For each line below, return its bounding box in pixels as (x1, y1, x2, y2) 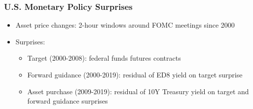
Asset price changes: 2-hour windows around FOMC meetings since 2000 (15, 20, 235, 30)
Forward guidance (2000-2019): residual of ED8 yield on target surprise (27, 70, 243, 79)
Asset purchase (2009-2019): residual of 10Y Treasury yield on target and (27, 86, 249, 96)
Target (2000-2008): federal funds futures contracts (27, 53, 181, 63)
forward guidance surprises (27, 96, 108, 106)
